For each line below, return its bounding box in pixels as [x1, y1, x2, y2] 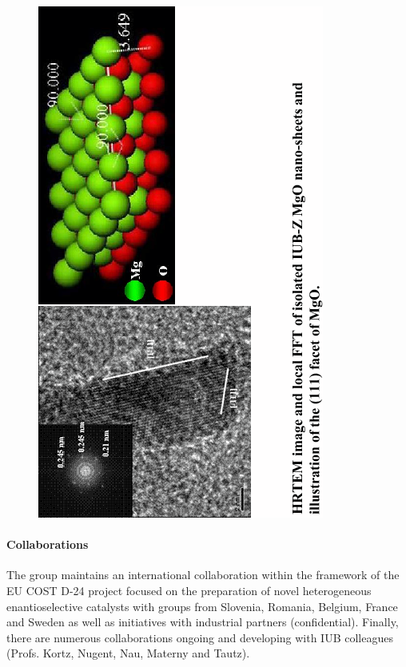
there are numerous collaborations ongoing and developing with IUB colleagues [6, 629, 393, 645]
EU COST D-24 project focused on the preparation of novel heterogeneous [6, 582, 372, 598]
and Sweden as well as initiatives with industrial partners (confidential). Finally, [6, 613, 399, 630]
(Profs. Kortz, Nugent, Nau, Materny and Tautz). [6, 645, 250, 661]
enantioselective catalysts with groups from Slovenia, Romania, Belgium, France [6, 598, 398, 614]
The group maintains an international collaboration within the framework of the [6, 566, 400, 583]
